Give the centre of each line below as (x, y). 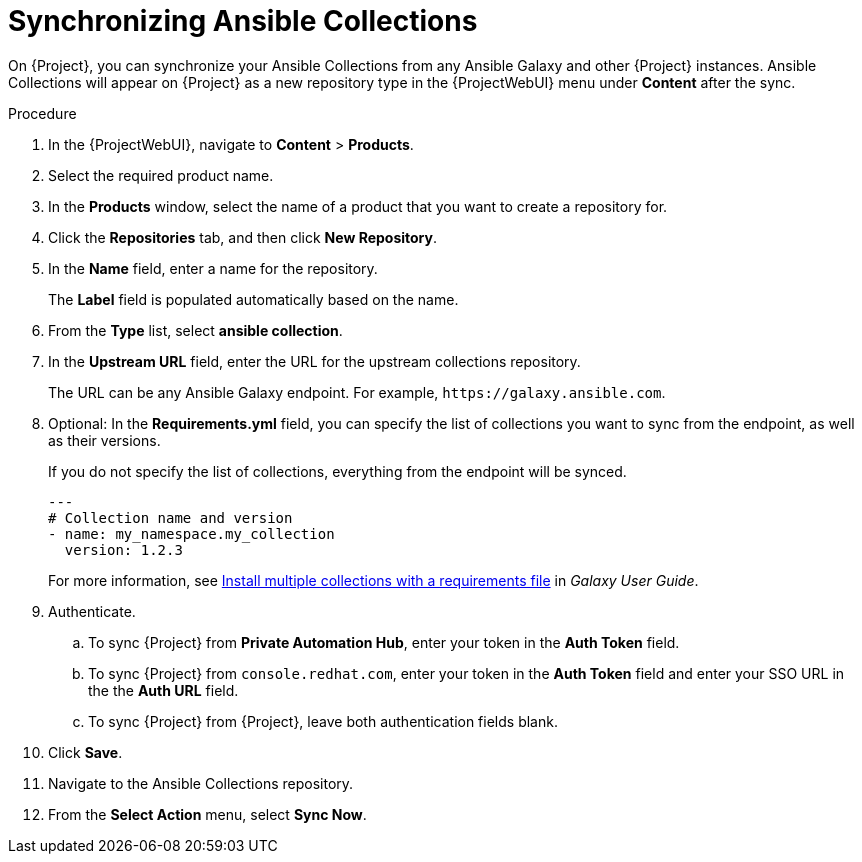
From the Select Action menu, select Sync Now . (207, 814)
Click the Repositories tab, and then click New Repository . (243, 237)
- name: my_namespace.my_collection (191, 533)
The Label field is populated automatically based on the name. (253, 299)
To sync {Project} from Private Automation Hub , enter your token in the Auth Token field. (384, 642)
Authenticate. (92, 611)
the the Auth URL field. (163, 690)
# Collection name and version (170, 517)
